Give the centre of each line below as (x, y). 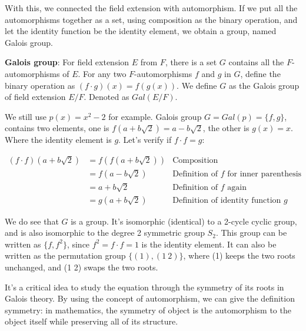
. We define (197, 85)
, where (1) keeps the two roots (239, 255)
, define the (260, 73)
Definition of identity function (227, 200)
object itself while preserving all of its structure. (92, 321)
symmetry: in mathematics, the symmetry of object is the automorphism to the (148, 310)
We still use (26, 116)
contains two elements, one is (57, 128)
